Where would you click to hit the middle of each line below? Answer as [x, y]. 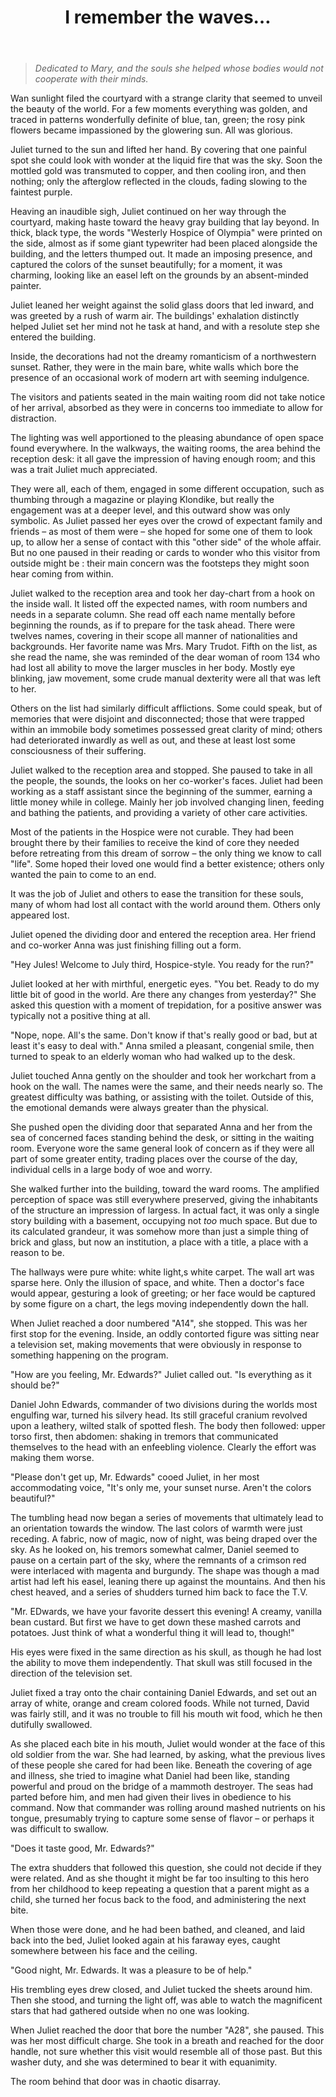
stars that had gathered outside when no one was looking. [130, 2011]
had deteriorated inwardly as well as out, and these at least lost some [153, 740]
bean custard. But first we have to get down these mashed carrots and [156, 1622]
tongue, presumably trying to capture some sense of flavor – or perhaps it [162, 1818]
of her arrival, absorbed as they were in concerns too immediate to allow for [167, 408]
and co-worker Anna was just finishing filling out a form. [126, 945]
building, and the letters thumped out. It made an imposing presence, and [161, 254]
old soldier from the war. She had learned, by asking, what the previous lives [168, 1755]
